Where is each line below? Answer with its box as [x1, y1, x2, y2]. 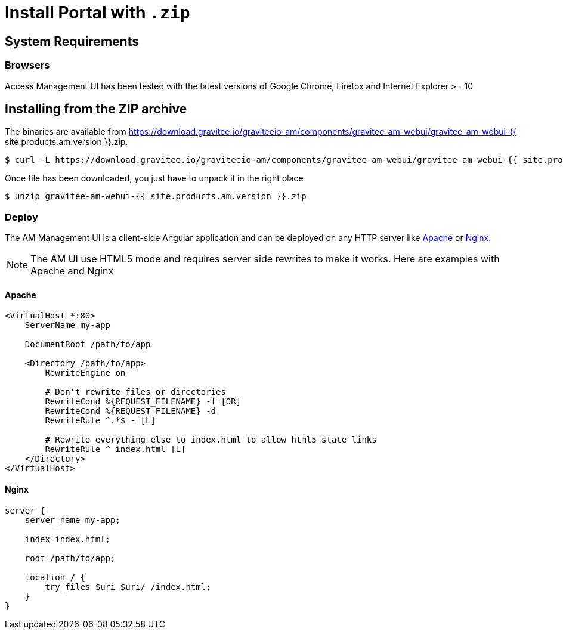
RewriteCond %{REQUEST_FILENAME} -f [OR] [45, 397, 242, 407]
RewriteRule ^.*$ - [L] [45, 416, 156, 426]
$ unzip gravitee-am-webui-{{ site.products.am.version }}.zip [5, 191, 307, 202]
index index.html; [24, 534, 111, 544]
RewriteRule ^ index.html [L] [45, 444, 186, 454]
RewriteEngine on [45, 368, 126, 378]
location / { [24, 572, 85, 582]
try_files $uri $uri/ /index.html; [45, 582, 211, 592]
